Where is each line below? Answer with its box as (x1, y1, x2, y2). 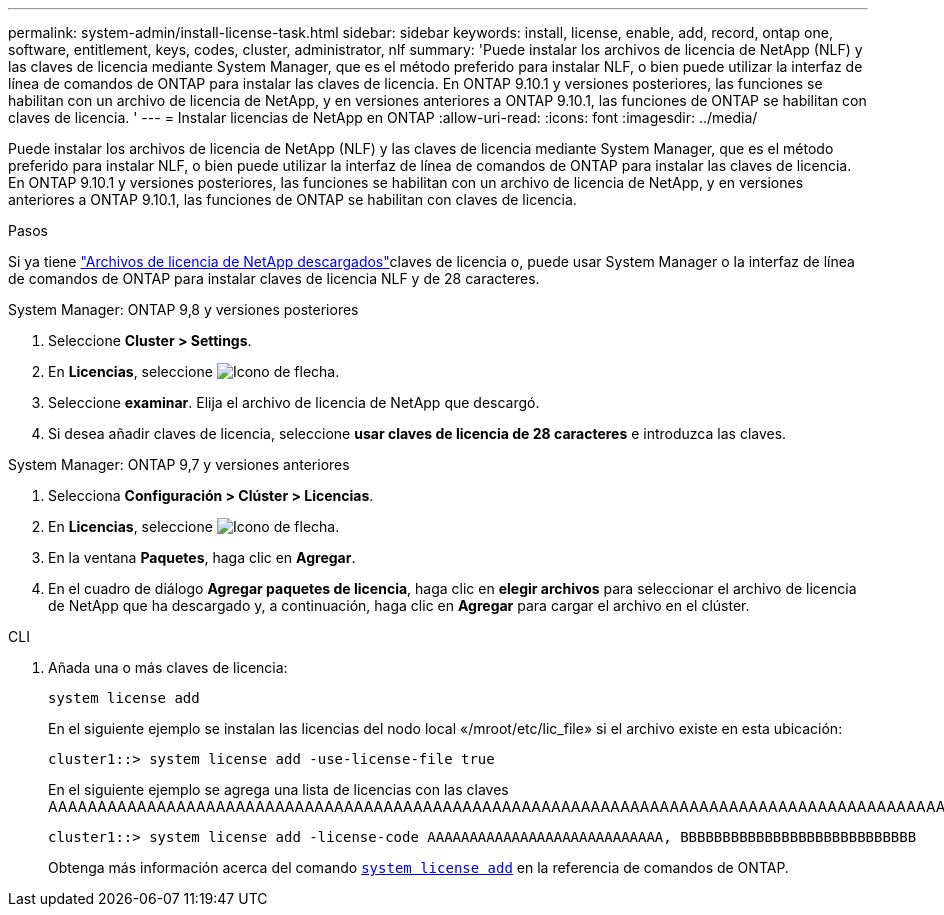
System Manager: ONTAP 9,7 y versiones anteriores (8, 456, 350, 473)
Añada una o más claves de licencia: (48, 659, 288, 676)
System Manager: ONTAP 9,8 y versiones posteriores (8, 301, 359, 318)
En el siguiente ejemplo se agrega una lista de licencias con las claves (48, 781, 509, 798)
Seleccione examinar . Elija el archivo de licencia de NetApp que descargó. (48, 394, 540, 411)
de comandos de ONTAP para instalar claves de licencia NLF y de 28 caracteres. (8, 270, 540, 287)
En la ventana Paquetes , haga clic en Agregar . (48, 549, 356, 566)
